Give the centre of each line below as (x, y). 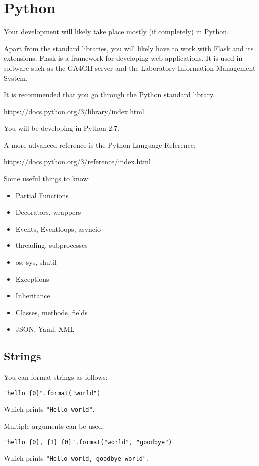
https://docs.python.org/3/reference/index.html (77, 161)
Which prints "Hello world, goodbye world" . (76, 458)
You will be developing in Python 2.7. (62, 128)
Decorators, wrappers (48, 212)
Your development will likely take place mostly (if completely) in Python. (116, 32)
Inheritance (33, 296)
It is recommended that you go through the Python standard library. (110, 95)
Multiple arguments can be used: (54, 426)
